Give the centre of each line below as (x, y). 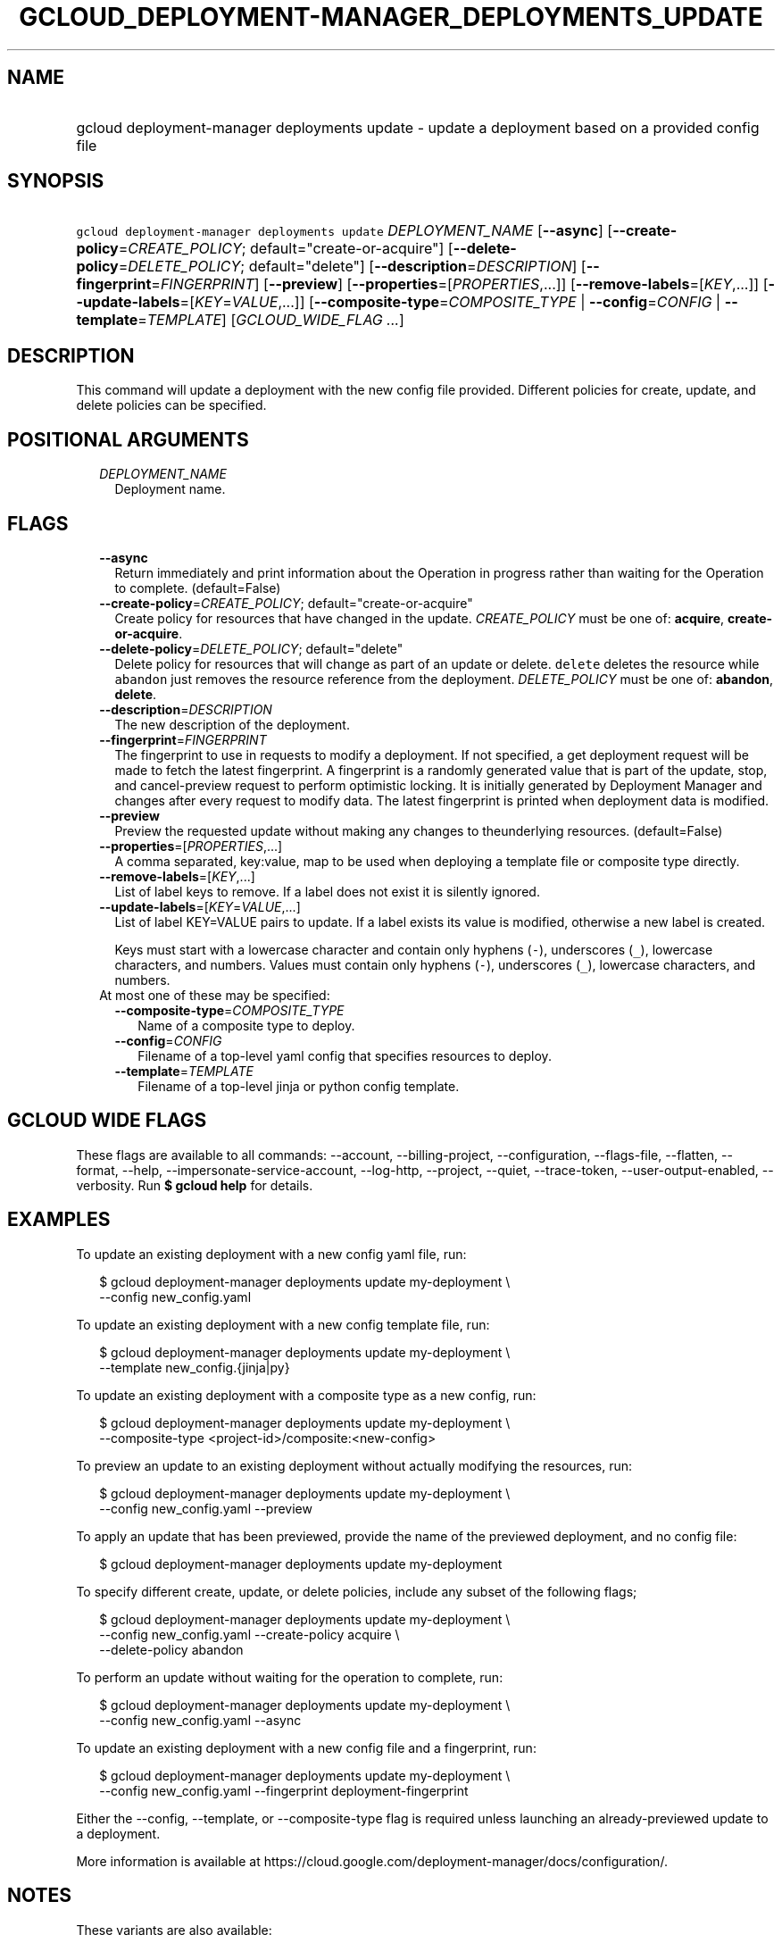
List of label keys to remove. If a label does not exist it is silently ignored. (327, 891)
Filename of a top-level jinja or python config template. (299, 1086)
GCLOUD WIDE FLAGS (107, 1121)
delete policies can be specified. (171, 405)
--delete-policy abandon (171, 1649)
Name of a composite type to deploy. (246, 1025)
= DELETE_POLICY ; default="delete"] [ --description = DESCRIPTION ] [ (352, 267)
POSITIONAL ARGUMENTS (128, 439)
